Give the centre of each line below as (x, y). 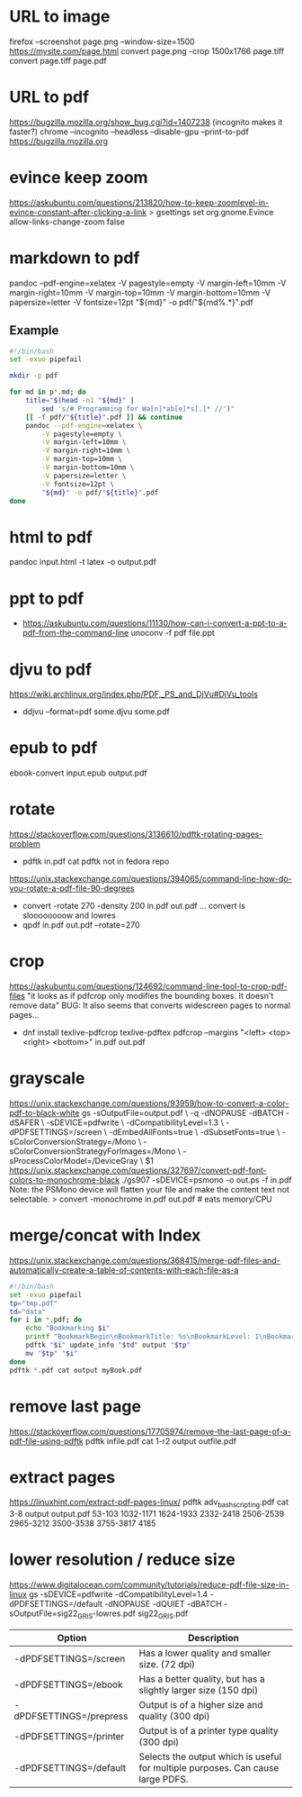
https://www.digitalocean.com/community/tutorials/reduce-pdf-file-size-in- (149, 1585)
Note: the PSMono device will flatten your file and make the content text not (150, 1189)
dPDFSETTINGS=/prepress (71, 1716)
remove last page (75, 1406)
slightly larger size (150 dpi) (199, 1690)
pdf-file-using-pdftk (46, 1441)
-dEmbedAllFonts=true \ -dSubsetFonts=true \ (195, 1132)
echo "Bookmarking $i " (68, 1329)
